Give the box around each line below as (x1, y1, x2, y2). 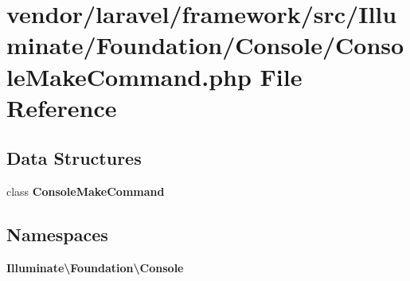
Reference (6, 91, 117, 123)
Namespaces (6, 222, 108, 247)
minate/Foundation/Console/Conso (6, 29, 404, 61)
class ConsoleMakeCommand (6, 183, 165, 200)
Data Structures (6, 146, 142, 170)
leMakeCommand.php (6, 60, 252, 92)
